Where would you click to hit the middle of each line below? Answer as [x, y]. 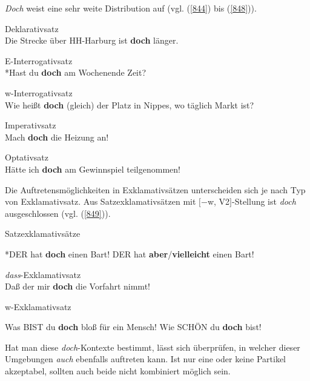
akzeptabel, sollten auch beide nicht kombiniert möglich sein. [118, 371]
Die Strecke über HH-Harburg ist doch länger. [92, 40]
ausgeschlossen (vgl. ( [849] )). [58, 213]
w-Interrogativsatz [39, 92]
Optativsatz [27, 157]
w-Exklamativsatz [38, 306]
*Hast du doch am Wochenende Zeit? [76, 72]
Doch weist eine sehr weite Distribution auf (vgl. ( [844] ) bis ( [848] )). [131, 8]
